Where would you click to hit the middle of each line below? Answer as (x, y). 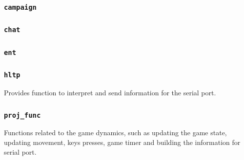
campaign (20, 7)
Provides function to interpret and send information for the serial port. (110, 92)
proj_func (22, 115)
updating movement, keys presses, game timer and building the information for (122, 142)
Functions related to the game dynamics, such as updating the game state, (115, 133)
